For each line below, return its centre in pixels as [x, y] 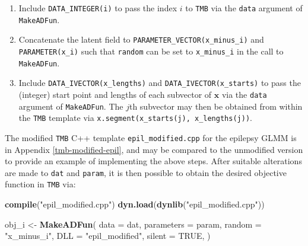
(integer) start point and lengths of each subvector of [115, 94]
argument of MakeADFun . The [71, 106]
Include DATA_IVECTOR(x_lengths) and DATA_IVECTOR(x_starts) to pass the [160, 83]
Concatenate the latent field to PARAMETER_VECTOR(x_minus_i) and [141, 39]
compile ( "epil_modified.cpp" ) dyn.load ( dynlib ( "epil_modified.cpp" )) [135, 204]
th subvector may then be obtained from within [216, 106]
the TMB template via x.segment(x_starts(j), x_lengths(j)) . [135, 118]
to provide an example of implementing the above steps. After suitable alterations [153, 161]
